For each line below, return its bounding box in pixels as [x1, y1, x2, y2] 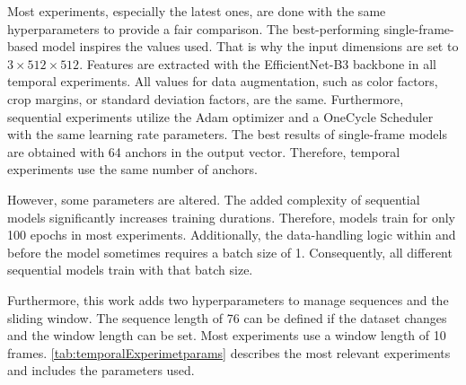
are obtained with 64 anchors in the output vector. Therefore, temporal [7, 142, 400, 161]
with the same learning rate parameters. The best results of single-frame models [7, 125, 447, 144]
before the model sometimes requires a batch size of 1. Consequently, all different [7, 242, 453, 261]
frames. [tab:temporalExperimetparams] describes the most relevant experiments [7, 343, 451, 362]
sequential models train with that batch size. [7, 260, 253, 279]
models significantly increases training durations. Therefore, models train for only [7, 207, 455, 226]
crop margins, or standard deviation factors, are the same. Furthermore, [7, 89, 404, 108]
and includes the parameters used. [7, 361, 195, 380]
